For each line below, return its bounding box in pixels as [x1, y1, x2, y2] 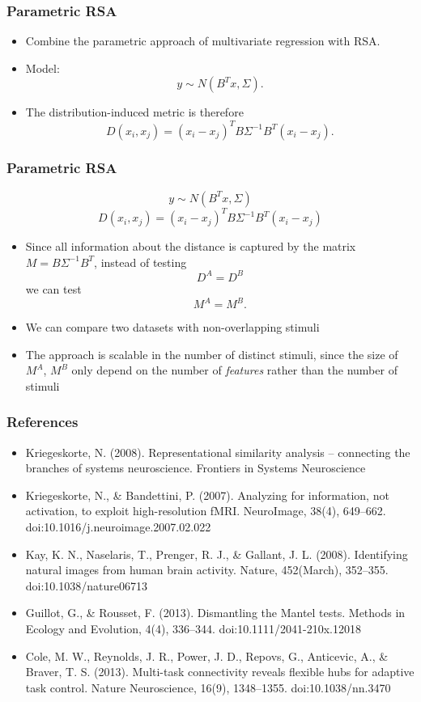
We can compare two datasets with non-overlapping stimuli [25, 319, 320, 335]
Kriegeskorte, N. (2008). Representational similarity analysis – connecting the [25, 443, 410, 460]
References [6, 412, 79, 432]
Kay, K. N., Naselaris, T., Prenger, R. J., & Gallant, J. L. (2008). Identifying [25, 545, 408, 562]
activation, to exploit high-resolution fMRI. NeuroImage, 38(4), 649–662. [25, 502, 386, 519]
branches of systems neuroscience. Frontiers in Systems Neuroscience [25, 459, 366, 476]
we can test [25, 280, 82, 297]
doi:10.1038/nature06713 [25, 577, 147, 594]
